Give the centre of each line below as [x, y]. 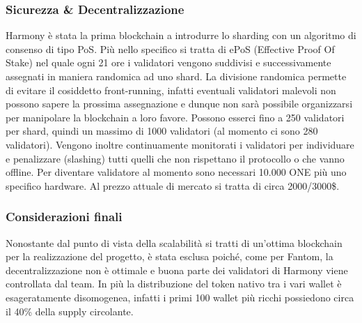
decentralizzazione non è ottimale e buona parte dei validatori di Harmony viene [177, 270]
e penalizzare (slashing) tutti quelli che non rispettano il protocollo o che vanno [175, 158]
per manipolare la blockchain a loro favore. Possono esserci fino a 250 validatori [175, 117]
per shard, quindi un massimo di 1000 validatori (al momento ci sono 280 [162, 131]
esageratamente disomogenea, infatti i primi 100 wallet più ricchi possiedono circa [180, 297]
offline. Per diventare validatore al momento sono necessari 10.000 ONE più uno [176, 172]
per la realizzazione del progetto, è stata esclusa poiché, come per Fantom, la [170, 256]
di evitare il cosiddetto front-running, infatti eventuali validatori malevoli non [171, 90]
